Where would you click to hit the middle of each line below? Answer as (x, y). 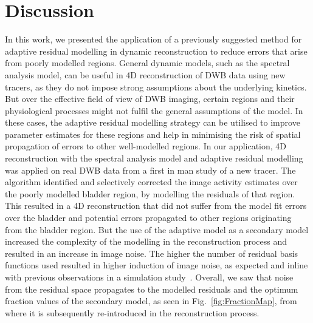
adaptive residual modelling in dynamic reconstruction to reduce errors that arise (156, 51)
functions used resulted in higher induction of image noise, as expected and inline (156, 265)
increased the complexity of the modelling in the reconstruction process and (146, 241)
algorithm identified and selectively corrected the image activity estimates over (151, 182)
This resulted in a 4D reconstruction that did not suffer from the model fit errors (156, 206)
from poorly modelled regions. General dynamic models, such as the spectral (147, 63)
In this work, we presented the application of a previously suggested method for (153, 39)
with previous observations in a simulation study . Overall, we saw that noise (149, 277)
